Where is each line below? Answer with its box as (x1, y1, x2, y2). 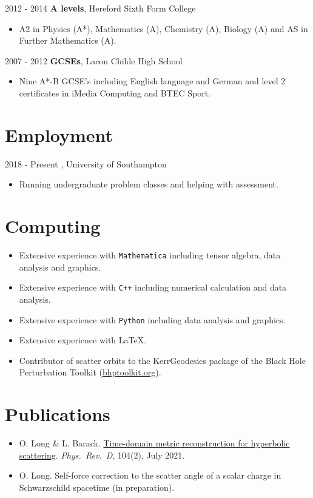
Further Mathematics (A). (19, 34, 116, 47)
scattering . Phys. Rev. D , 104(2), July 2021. (19, 448, 185, 461)
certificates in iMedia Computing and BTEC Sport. (19, 86, 210, 99)
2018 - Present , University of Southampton (5, 157, 167, 170)
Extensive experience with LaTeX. (19, 334, 147, 346)
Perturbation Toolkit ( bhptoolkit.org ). (19, 366, 161, 379)
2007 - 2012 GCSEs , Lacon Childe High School (5, 54, 183, 67)
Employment (5, 122, 113, 147)
